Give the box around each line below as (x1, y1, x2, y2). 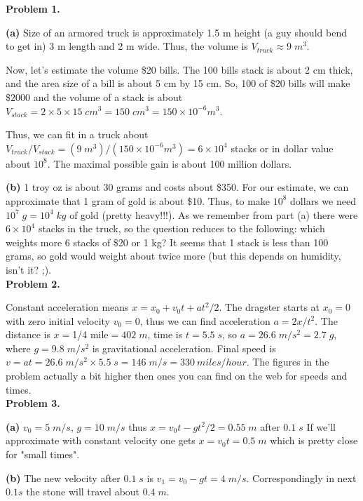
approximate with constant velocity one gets (6, 433, 196, 448)
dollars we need (290, 193, 356, 208)
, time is (147, 327, 183, 342)
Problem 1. (6, 1, 60, 15)
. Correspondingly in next (246, 470, 357, 485)
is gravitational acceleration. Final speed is (92, 340, 276, 355)
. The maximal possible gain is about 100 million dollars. (47, 156, 292, 171)
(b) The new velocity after (6, 470, 121, 485)
